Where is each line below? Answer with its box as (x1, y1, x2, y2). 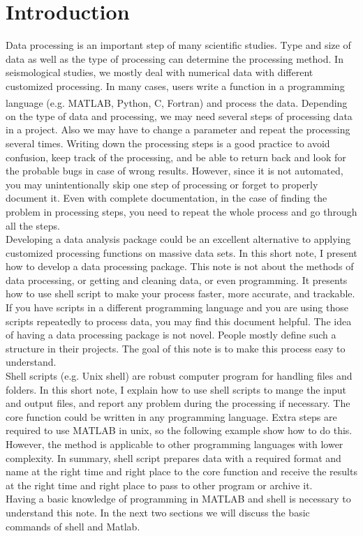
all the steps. (6, 218, 60, 232)
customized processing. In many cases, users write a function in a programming (6, 78, 345, 93)
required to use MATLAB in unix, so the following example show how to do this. (6, 423, 353, 438)
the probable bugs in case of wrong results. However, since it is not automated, (6, 163, 343, 178)
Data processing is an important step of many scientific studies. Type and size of (6, 38, 351, 52)
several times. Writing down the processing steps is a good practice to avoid (6, 135, 330, 150)
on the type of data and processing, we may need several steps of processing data (6, 108, 353, 123)
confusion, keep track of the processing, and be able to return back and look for (6, 149, 346, 164)
